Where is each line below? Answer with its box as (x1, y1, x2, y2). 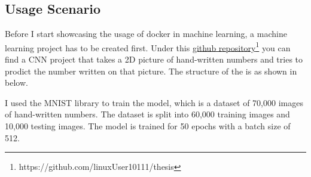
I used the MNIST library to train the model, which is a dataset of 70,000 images (5, 96, 303, 108)
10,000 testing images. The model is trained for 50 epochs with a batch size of (5, 120, 291, 132)
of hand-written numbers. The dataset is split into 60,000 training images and (5, 108, 290, 120)
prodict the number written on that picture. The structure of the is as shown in (5, 64, 297, 77)
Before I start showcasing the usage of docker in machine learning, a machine (5, 27, 287, 40)
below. (5, 76, 28, 89)
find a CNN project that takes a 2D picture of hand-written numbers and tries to (5, 53, 303, 66)
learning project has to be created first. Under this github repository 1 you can (5, 39, 291, 54)
